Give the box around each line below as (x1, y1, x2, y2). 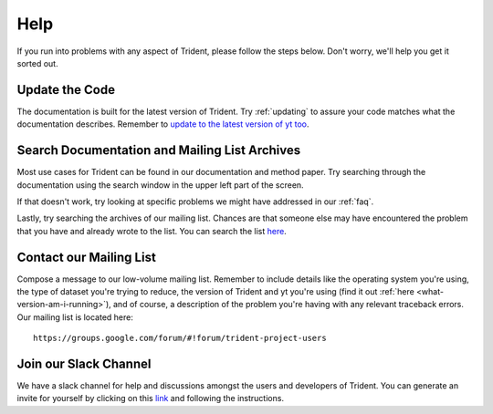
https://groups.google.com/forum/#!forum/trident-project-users (33, 333, 328, 344)
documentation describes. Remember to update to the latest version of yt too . (16, 119, 309, 129)
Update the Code (16, 82, 116, 98)
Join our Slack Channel (16, 356, 152, 371)
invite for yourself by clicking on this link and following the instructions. (16, 393, 285, 404)
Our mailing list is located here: (16, 311, 134, 323)
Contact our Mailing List (16, 249, 157, 264)
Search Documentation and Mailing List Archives (16, 142, 301, 159)
